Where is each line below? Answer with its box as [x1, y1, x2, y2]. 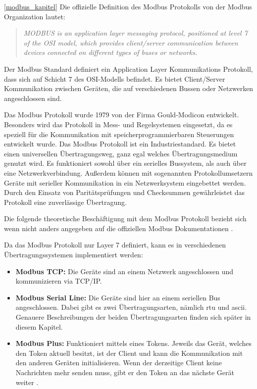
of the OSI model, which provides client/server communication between [23, 37, 238, 48]
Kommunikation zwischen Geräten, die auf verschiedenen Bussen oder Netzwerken [4, 83, 254, 94]
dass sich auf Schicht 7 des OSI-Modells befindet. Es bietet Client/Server [4, 73, 225, 84]
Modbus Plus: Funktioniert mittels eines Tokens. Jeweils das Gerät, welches [15, 338, 252, 348]
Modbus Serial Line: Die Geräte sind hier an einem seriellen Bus [15, 292, 220, 302]
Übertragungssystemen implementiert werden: [4, 249, 143, 260]
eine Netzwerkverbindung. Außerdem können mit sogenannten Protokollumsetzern [4, 167, 253, 178]
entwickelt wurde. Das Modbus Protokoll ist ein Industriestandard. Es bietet [4, 139, 236, 149]
